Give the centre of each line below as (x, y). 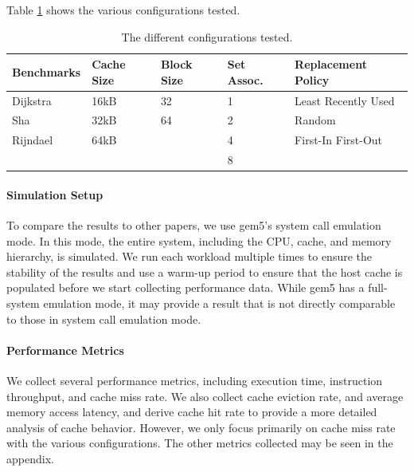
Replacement (331, 64)
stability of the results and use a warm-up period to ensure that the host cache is (205, 271)
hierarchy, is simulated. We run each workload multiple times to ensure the (189, 256)
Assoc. (245, 79)
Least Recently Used (345, 100)
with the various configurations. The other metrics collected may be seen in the (200, 443)
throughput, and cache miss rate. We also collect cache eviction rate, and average (205, 396)
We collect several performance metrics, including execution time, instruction (195, 380)
